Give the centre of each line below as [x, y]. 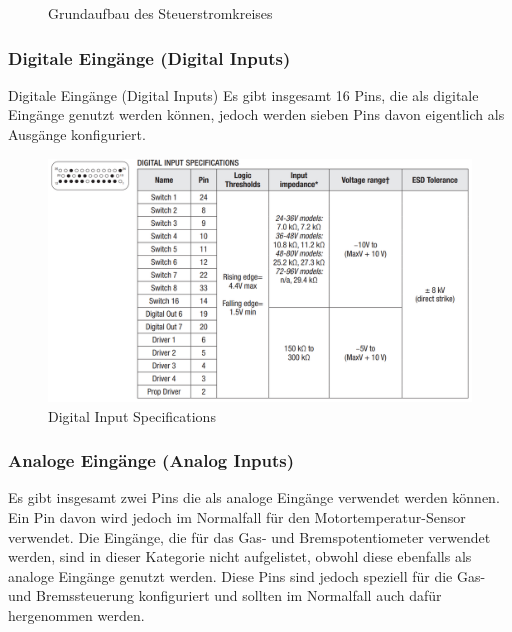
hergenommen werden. [76, 615]
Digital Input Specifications [132, 415]
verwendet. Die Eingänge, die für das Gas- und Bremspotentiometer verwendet [249, 536]
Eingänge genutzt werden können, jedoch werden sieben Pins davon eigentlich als [256, 114]
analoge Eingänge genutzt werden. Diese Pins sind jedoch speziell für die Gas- [247, 575]
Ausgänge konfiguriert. [77, 134]
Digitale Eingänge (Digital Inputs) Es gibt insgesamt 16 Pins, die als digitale [243, 94]
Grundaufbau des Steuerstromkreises [160, 13]
